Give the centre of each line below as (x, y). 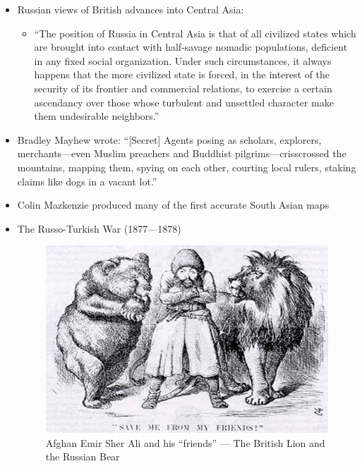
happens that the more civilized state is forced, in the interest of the (182, 74)
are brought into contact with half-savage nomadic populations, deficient (191, 47)
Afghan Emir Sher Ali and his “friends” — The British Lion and (185, 442)
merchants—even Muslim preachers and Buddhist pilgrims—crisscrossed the (182, 153)
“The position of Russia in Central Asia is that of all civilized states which (195, 33)
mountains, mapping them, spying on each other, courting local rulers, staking (187, 167)
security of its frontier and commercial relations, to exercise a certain (183, 88)
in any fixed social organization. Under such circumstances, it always (183, 60)
